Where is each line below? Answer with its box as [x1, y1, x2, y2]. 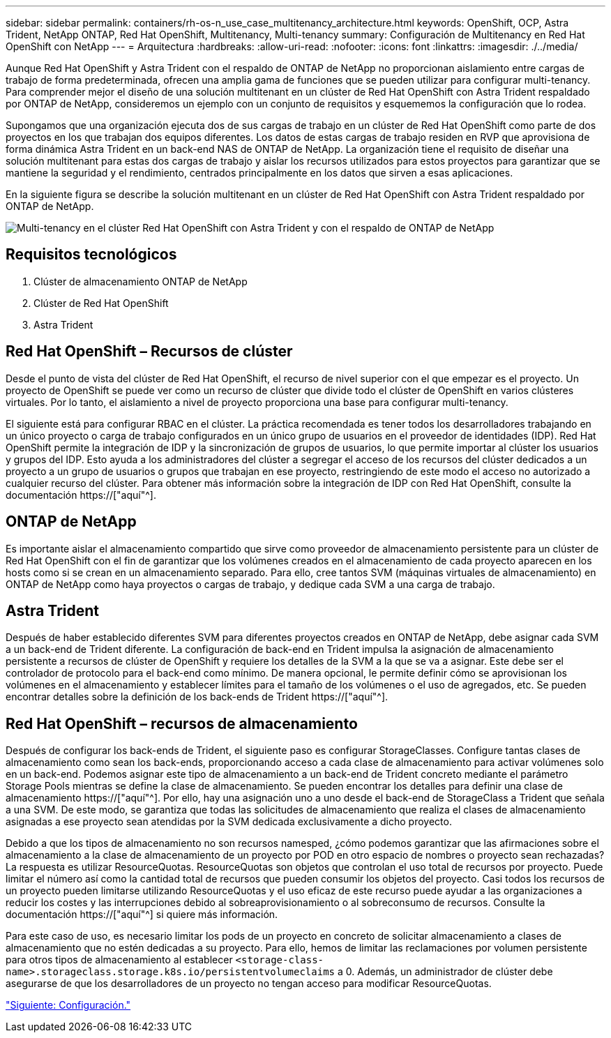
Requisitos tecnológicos [6, 246, 177, 264]
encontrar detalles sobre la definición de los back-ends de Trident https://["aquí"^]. [6, 691, 389, 703]
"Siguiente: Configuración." [6, 999, 131, 1011]
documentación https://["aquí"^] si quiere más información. [6, 908, 278, 921]
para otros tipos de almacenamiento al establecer [6, 954, 233, 966]
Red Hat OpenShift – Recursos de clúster [6, 343, 293, 361]
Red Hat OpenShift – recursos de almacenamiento [6, 714, 358, 732]
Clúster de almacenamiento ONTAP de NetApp [33, 275, 248, 287]
